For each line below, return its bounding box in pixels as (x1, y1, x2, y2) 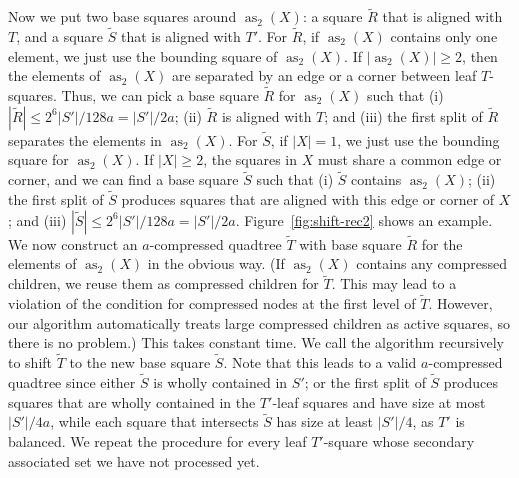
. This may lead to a (331, 273, 457, 294)
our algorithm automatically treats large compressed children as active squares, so (8, 312, 511, 333)
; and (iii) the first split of (324, 105, 483, 126)
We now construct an (8, 233, 138, 254)
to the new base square (69, 352, 211, 373)
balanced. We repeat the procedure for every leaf (8, 430, 307, 451)
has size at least (276, 411, 374, 432)
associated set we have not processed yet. (8, 450, 260, 471)
